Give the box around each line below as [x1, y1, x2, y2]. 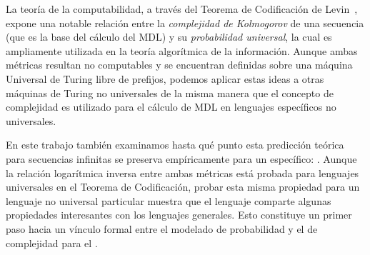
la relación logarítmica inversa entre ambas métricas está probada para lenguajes [6, 165, 359, 180]
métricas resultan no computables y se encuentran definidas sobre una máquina [6, 57, 353, 72]
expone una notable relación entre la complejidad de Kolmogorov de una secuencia [6, 15, 364, 30]
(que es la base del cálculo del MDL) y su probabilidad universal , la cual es [6, 29, 332, 44]
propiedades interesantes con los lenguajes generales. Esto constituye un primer [6, 207, 352, 222]
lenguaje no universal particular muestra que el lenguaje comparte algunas [6, 193, 331, 208]
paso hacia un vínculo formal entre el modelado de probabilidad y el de [6, 221, 318, 236]
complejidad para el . [6, 235, 98, 250]
